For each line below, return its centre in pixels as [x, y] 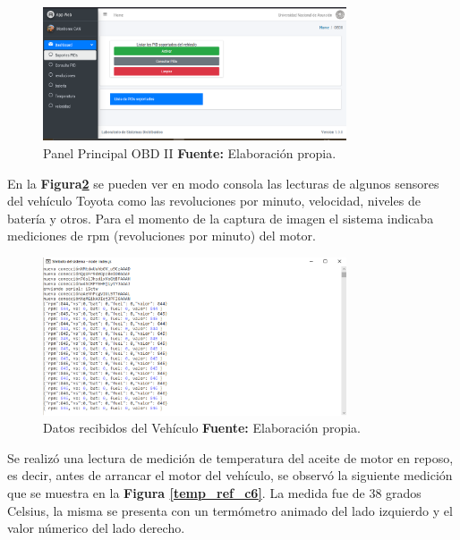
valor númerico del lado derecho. [96, 528]
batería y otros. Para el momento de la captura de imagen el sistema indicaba [221, 218]
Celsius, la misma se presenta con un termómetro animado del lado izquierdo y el [230, 510]
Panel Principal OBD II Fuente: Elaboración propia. [190, 152]
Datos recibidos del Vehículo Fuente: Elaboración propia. [202, 428]
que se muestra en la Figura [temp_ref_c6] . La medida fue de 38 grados [214, 493]
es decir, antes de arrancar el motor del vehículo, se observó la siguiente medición [230, 475]
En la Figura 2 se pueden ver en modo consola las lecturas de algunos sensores [223, 183]
